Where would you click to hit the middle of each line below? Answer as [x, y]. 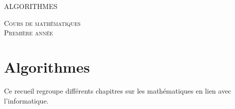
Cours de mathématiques [42, 23]
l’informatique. [26, 100]
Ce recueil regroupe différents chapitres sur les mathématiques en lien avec [118, 90]
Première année [29, 33]
